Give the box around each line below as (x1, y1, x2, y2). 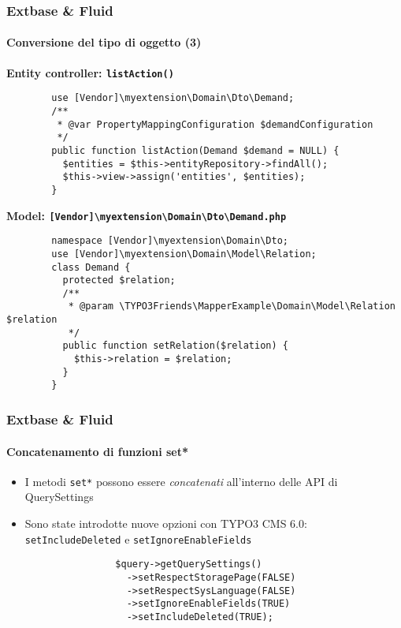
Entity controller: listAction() (6, 64, 174, 80)
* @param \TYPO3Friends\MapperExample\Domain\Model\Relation (68, 301, 395, 312)
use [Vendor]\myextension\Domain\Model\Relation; (51, 248, 317, 260)
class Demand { (51, 261, 131, 273)
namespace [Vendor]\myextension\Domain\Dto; (51, 235, 288, 247)
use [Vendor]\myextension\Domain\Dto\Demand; (51, 92, 295, 104)
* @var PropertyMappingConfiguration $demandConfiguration (57, 118, 373, 130)
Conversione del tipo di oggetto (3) (6, 34, 202, 50)
